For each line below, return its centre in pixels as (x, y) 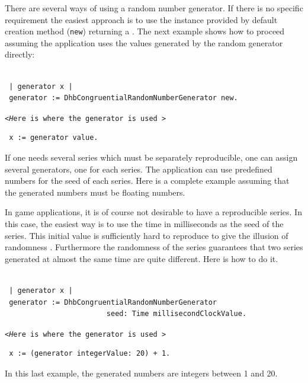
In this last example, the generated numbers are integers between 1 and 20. (141, 373)
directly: (20, 54)
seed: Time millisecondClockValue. (177, 314)
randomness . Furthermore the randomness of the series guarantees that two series (154, 247)
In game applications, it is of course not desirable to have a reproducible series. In (153, 212)
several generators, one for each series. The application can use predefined (139, 169)
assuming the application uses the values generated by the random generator (144, 42)
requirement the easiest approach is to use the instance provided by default (141, 19)
